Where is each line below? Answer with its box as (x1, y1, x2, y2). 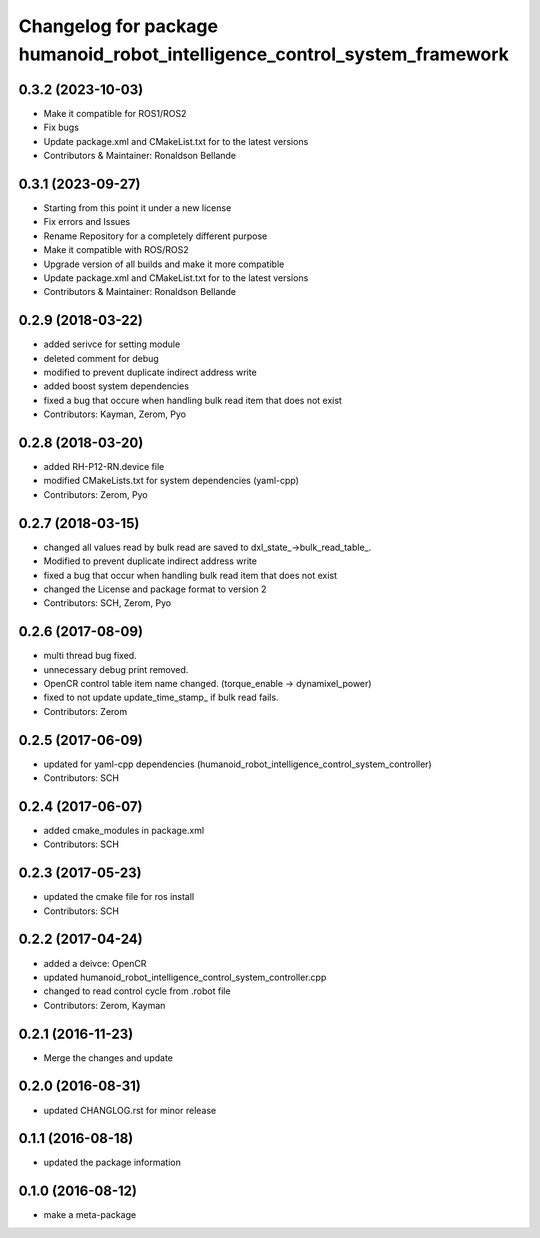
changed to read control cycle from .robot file (43, 985, 231, 997)
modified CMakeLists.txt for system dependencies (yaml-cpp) (43, 475, 300, 487)
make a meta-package (43, 1209, 137, 1221)
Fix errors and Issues (43, 216, 130, 228)
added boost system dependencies (43, 380, 190, 392)
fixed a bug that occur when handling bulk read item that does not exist (43, 569, 338, 581)
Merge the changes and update (43, 1051, 174, 1064)
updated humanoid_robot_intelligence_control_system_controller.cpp (43, 971, 327, 983)
